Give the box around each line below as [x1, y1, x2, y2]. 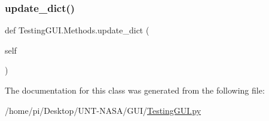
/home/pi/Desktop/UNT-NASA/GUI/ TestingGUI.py [5, 104, 201, 116]
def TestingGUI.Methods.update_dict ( [5, 24, 149, 36]
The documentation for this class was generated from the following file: [5, 84, 265, 96]
